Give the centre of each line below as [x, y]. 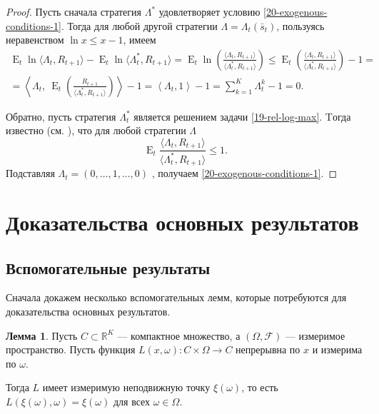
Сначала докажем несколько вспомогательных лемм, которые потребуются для [176, 297]
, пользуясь [300, 25]
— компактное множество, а [179, 335]
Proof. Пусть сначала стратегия [74, 11]
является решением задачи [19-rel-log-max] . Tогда [242, 116]
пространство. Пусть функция [71, 349]
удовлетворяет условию [209, 11]
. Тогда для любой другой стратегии [139, 25]
